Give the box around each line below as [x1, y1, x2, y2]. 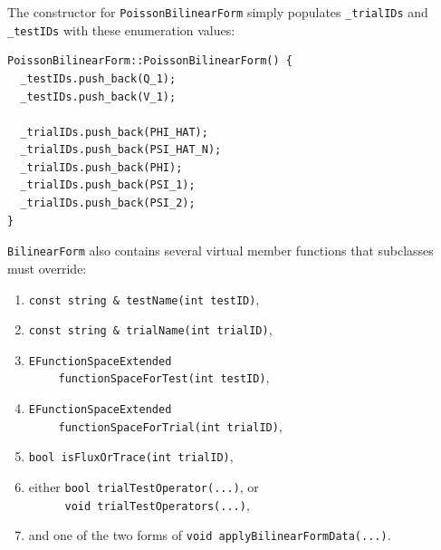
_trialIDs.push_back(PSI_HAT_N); [20, 143, 222, 157]
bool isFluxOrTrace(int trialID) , [28, 447, 234, 466]
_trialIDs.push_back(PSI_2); [20, 197, 196, 210]
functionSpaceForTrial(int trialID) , [58, 416, 283, 435]
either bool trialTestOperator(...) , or [28, 478, 259, 497]
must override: [7, 258, 87, 277]
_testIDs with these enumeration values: [7, 20, 235, 39]
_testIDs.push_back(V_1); [20, 90, 177, 103]
